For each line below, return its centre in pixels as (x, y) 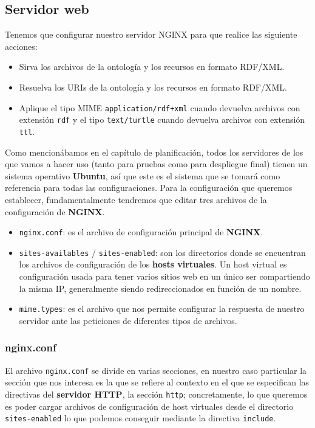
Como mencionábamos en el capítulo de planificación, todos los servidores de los (154, 152)
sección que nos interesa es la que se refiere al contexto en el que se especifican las (157, 382)
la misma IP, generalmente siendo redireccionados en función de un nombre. (160, 288)
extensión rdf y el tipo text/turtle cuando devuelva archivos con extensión (162, 119)
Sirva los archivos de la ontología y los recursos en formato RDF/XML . (152, 67)
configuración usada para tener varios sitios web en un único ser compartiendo (164, 276)
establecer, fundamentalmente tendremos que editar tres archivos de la (136, 199)
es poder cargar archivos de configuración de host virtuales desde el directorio (149, 406)
